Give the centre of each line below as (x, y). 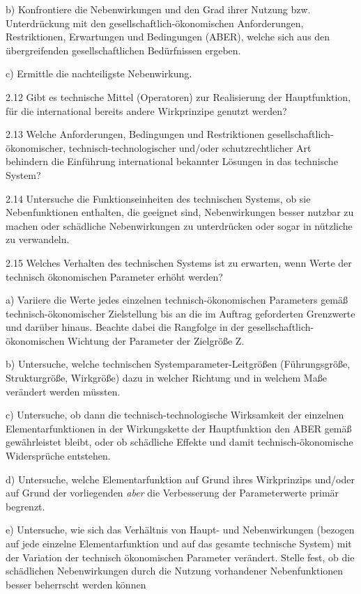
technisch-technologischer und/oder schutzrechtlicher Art (190, 147)
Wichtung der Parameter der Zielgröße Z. (156, 340)
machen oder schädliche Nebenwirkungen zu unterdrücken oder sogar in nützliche (179, 225)
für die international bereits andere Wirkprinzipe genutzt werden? (146, 110)
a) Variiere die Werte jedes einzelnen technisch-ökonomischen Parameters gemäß (177, 300)
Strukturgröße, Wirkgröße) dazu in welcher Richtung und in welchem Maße (166, 378)
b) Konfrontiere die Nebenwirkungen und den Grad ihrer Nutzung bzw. (158, 9)
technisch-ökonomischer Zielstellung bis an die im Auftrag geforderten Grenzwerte (180, 313)
